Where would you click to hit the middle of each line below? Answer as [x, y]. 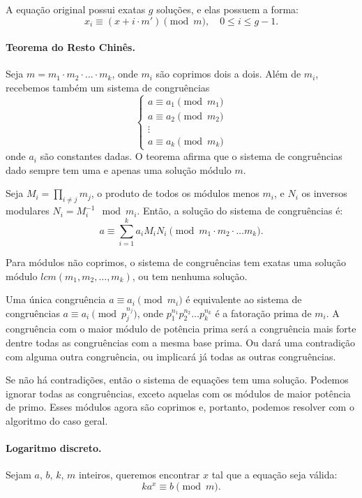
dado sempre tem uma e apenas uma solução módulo [119, 169]
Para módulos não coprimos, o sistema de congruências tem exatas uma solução [176, 262]
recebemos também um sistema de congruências [108, 87]
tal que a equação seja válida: [274, 475]
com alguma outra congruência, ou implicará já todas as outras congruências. [171, 356]
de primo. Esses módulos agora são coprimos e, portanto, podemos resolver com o [180, 407]
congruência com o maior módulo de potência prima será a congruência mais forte [181, 329]
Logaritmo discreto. [54, 448]
